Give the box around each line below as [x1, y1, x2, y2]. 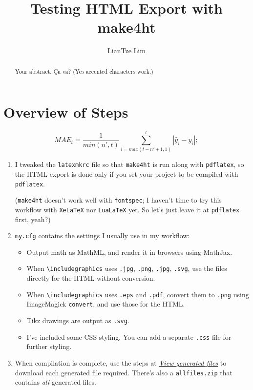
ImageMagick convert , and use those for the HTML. [26, 299, 185, 309]
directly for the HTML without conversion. [26, 273, 155, 283]
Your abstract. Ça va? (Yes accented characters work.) [15, 67, 153, 75]
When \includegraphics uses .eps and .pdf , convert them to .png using [26, 289, 249, 299]
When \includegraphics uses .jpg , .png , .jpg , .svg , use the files [26, 263, 227, 273]
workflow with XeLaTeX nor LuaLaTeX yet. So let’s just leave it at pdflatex [15, 204, 240, 214]
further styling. [26, 341, 72, 351]
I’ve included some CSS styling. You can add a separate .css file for [26, 331, 232, 342]
